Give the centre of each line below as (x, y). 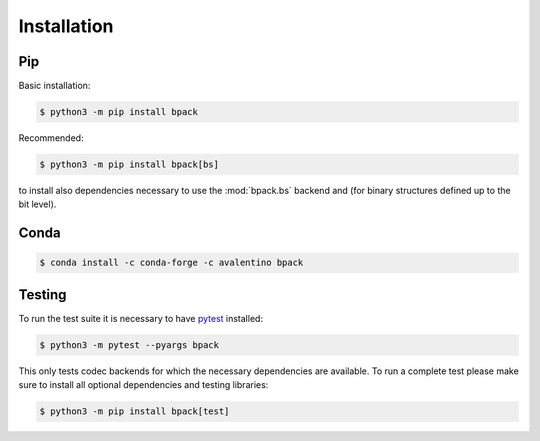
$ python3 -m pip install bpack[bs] (129, 164)
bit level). (37, 204)
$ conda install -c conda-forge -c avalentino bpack (171, 263)
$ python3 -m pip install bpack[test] (134, 411)
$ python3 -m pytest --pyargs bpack (129, 344)
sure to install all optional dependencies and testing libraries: (143, 385)
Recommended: (51, 138)
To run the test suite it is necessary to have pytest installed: (141, 318)
